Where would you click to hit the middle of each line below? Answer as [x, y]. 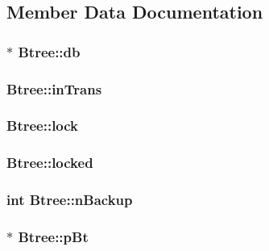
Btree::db [49, 51]
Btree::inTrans [54, 88]
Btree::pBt [53, 236]
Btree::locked [50, 163]
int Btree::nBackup [70, 200]
